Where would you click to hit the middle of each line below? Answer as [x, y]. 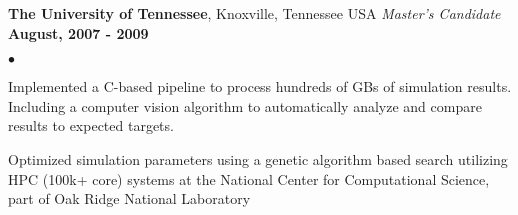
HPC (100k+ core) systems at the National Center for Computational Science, [249, 178]
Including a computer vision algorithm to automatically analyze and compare [245, 105]
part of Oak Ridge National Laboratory [129, 198]
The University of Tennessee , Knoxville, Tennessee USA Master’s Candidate [254, 13]
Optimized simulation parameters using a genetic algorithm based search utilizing [258, 158]
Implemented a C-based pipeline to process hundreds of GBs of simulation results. [260, 86]
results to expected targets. [91, 125]
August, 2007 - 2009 [78, 32]
